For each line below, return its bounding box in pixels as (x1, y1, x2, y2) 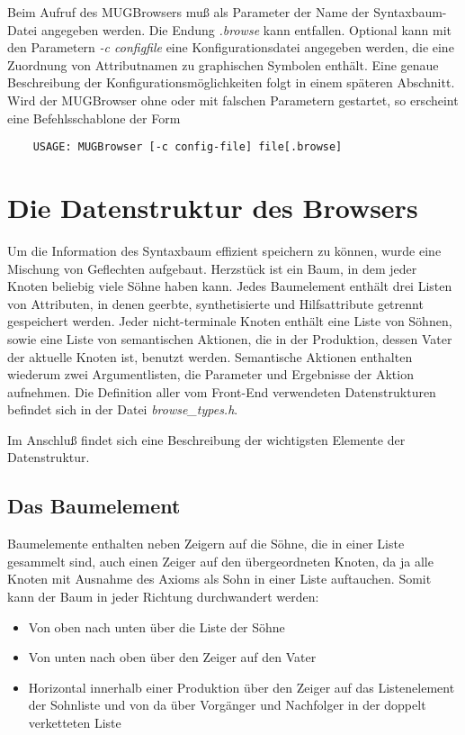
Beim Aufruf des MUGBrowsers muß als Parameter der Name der (7, 3, 370, 21)
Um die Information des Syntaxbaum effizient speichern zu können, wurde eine (7, 240, 442, 259)
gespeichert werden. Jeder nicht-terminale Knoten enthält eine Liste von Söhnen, (7, 312, 452, 331)
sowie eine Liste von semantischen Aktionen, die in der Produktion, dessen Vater (7, 329, 452, 348)
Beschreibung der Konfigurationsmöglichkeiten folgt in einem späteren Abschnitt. (7, 73, 455, 92)
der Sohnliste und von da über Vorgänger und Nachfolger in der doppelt (28, 695, 426, 714)
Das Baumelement (7, 492, 181, 520)
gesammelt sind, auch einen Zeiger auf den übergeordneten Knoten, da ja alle (7, 551, 434, 570)
